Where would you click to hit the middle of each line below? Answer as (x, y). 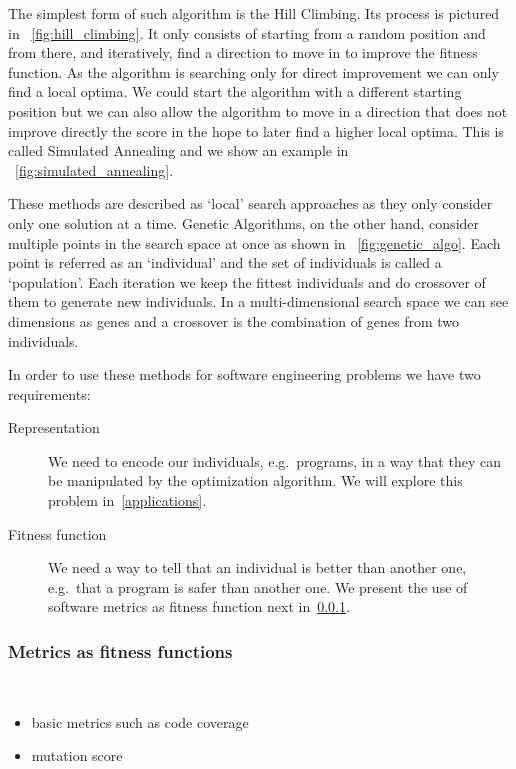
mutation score (77, 755)
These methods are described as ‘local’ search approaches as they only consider (250, 203)
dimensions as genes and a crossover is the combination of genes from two (233, 320)
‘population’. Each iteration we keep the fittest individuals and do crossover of (247, 281)
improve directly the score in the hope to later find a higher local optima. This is (256, 130)
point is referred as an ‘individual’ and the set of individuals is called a (225, 262)
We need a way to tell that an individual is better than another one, (257, 567)
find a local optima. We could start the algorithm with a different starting (235, 91)
